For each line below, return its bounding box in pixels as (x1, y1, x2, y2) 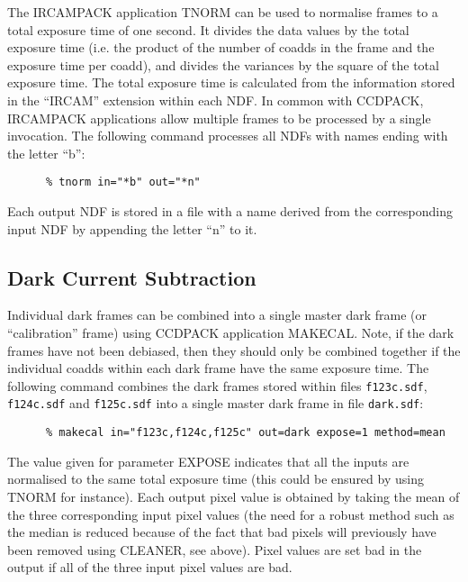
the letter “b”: (7, 143, 85, 162)
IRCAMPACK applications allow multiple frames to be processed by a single (7, 108, 431, 127)
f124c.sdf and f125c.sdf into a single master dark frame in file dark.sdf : (7, 394, 424, 413)
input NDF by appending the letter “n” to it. (7, 219, 257, 238)
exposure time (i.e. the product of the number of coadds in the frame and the (7, 38, 435, 57)
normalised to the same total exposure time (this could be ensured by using (7, 469, 424, 488)
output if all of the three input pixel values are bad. (7, 558, 292, 577)
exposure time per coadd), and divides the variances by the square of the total (7, 55, 439, 74)
